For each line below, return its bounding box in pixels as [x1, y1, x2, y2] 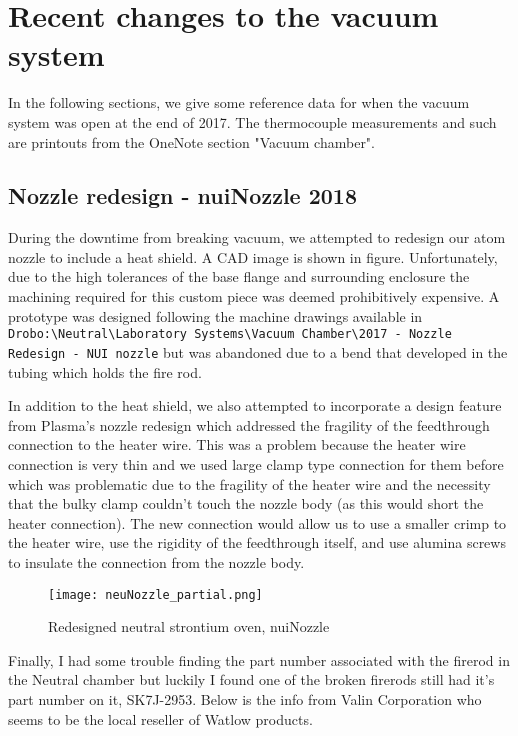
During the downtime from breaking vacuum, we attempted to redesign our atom [8, 227, 506, 248]
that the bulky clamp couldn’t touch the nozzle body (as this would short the [8, 493, 484, 514]
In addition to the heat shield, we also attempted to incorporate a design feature [8, 395, 502, 416]
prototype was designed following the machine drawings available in [8, 305, 423, 326]
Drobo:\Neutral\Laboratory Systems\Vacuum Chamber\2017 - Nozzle [8, 327, 452, 342]
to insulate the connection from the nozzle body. [8, 551, 305, 572]
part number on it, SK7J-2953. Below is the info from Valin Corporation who [8, 688, 482, 709]
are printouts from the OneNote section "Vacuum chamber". [8, 131, 375, 152]
